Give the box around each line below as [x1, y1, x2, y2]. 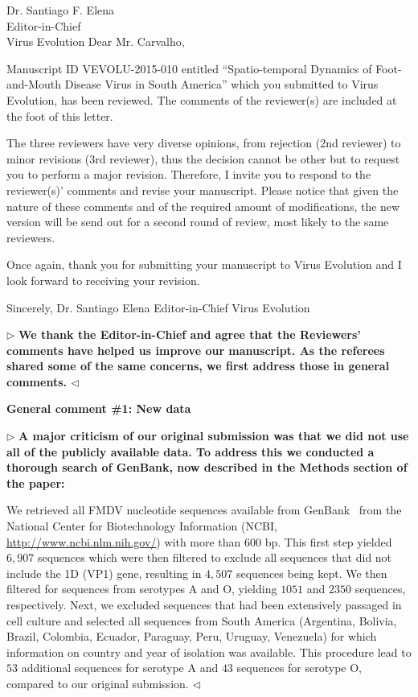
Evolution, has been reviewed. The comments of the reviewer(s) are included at [6, 91, 397, 108]
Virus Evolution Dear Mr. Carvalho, [6, 33, 185, 50]
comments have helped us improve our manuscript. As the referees [6, 341, 385, 358]
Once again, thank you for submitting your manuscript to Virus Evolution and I [6, 256, 402, 273]
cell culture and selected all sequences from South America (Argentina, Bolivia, [6, 612, 397, 629]
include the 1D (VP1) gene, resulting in [6, 564, 202, 581]
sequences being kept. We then [236, 564, 387, 581]
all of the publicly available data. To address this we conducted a [6, 443, 375, 460]
